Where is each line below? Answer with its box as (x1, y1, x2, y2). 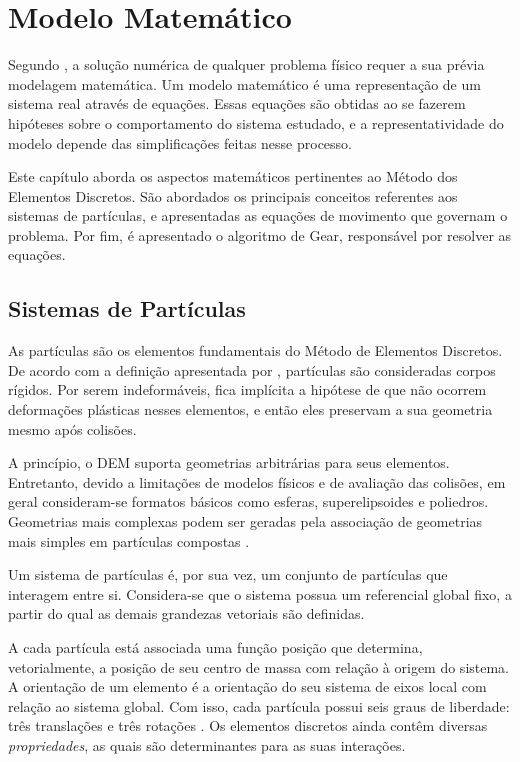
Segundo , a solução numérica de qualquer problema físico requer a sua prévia (8, 54, 485, 75)
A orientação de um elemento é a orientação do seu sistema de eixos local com (8, 676, 487, 697)
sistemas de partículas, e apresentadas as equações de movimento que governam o (8, 205, 508, 226)
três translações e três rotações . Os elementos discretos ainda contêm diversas (8, 715, 488, 736)
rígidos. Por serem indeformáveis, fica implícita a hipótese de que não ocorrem (8, 379, 487, 400)
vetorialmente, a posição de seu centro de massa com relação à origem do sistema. (8, 656, 510, 677)
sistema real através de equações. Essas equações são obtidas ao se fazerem (8, 93, 466, 114)
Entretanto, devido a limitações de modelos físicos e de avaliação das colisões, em (8, 471, 506, 492)
